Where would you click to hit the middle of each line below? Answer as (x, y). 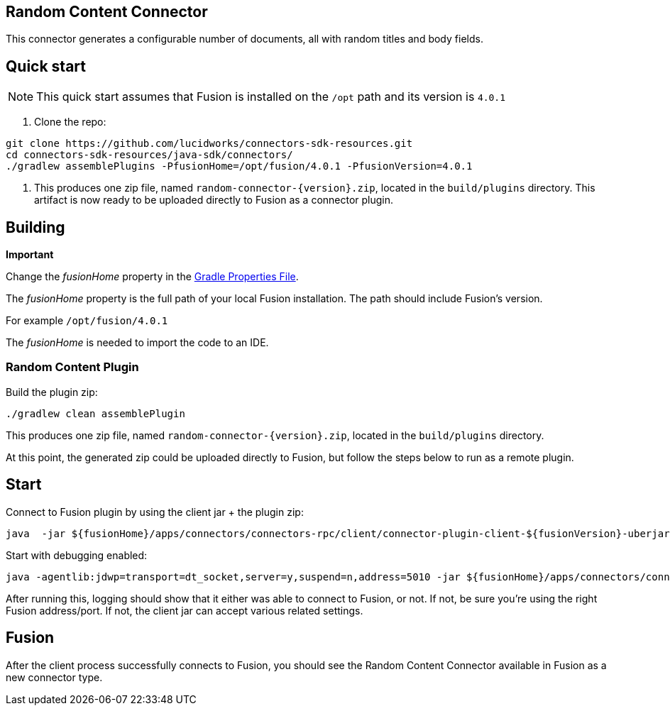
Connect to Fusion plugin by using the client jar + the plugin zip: (155, 512)
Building (35, 227)
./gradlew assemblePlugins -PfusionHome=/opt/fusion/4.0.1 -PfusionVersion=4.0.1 (239, 166)
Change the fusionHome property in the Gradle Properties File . (152, 277)
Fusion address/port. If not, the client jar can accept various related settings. (185, 610)
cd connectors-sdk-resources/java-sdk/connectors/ (149, 155)
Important (30, 255)
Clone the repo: (70, 122)
